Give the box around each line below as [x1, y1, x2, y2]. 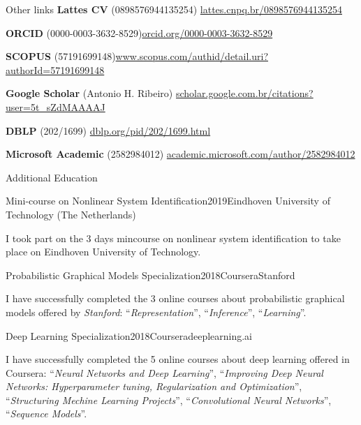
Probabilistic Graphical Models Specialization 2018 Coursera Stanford [6, 267, 295, 282]
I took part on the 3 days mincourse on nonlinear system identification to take [6, 230, 341, 245]
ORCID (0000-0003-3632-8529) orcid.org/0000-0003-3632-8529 [6, 25, 273, 40]
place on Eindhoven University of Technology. [6, 244, 201, 259]
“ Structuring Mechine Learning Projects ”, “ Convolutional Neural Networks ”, [6, 392, 332, 407]
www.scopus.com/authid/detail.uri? [115, 49, 268, 64]
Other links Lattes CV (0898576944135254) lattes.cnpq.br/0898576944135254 [6, 2, 342, 16]
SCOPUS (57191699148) [6, 49, 116, 64]
